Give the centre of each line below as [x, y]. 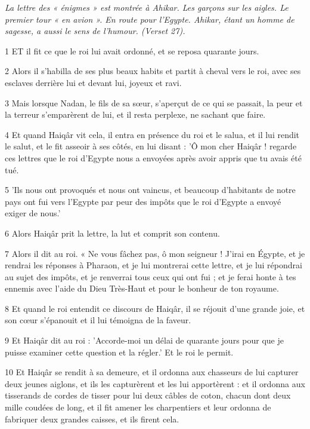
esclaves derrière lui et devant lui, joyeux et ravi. [93, 82]
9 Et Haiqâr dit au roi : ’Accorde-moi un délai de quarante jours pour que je [144, 340]
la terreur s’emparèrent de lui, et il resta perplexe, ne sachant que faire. [135, 114]
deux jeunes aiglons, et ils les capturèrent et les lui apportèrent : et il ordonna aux [155, 383]
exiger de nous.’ [33, 213]
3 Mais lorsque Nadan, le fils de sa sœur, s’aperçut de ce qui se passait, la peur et [154, 102]
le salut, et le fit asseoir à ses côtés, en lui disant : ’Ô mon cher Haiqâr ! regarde [151, 146]
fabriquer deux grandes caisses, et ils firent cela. [92, 419]
